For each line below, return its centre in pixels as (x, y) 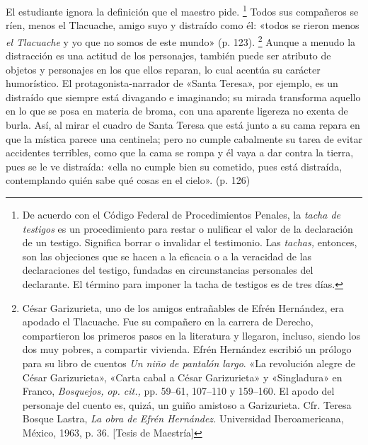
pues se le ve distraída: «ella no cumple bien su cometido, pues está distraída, (174, 166)
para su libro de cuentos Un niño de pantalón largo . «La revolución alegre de (189, 363)
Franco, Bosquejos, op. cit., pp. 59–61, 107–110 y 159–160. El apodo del (178, 391)
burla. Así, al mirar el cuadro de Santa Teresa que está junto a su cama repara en (183, 125)
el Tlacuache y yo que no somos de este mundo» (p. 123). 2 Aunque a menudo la (181, 40)
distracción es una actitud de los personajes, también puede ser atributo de (168, 56)
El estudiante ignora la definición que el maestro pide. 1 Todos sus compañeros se (182, 10)
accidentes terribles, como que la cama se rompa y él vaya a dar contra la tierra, (180, 152)
